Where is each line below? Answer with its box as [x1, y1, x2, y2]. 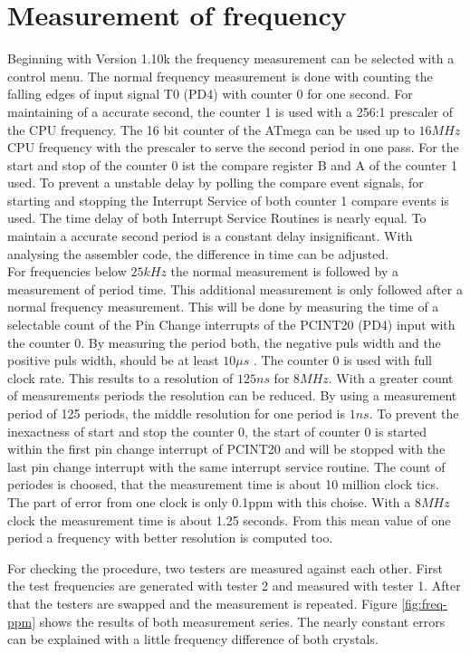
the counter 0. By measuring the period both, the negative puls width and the [7, 332, 441, 351]
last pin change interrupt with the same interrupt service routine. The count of [7, 457, 446, 476]
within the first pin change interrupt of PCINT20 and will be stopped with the [7, 439, 446, 458]
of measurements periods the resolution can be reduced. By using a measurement [7, 386, 457, 405]
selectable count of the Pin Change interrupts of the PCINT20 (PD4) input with [7, 315, 456, 334]
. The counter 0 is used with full [254, 351, 432, 370]
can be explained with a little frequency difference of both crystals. [7, 630, 379, 649]
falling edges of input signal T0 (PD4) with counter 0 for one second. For [7, 84, 413, 103]
